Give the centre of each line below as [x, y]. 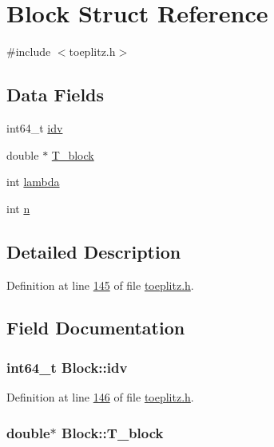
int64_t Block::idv [67, 367]
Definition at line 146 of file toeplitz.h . [100, 397]
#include [29, 51]
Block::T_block [113, 432]
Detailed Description [94, 251]
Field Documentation [96, 328]
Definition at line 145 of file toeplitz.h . [100, 285]
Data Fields [56, 95]
